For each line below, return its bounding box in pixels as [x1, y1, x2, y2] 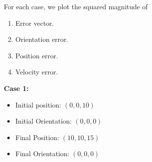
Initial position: [15, 99, 62, 109]
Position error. [15, 50, 58, 60]
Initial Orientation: [15, 116, 72, 126]
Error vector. [15, 18, 54, 28]
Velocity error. [15, 67, 58, 77]
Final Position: [15, 132, 59, 142]
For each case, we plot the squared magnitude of [4, 1, 148, 11]
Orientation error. [15, 34, 68, 44]
